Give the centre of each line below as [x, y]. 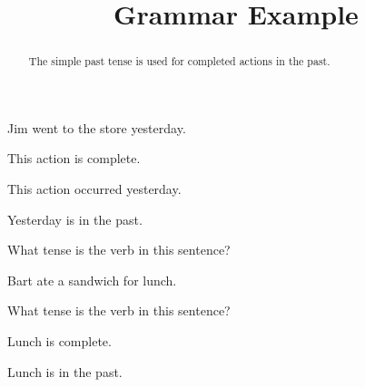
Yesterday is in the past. [75, 219]
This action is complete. [74, 158]
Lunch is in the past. [65, 371]
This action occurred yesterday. [94, 189]
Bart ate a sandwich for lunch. [92, 280]
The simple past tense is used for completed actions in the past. [179, 61]
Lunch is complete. [59, 340]
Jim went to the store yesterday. [97, 127]
